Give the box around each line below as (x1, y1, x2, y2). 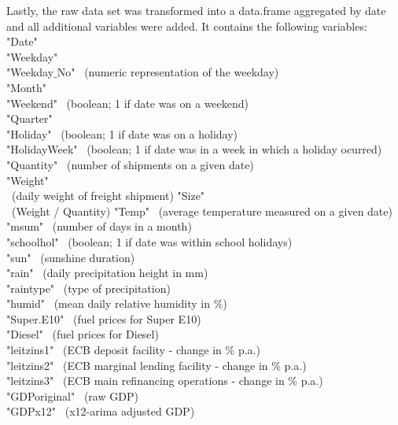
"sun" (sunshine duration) (6, 249, 135, 265)
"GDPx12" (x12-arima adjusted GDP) (6, 403, 195, 419)
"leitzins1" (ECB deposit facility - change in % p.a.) (6, 342, 260, 358)
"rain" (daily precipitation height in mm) (6, 264, 208, 281)
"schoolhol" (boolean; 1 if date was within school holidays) (6, 233, 293, 249)
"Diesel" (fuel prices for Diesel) (6, 326, 159, 342)
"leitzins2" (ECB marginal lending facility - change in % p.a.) (6, 357, 307, 373)
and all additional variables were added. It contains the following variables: (6, 17, 367, 34)
